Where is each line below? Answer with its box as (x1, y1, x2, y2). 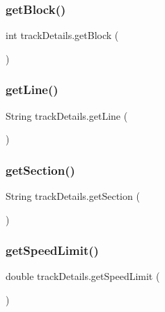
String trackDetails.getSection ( (6, 189, 140, 203)
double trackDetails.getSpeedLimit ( (6, 269, 160, 283)
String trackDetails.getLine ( (6, 108, 128, 123)
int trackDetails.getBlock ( (6, 28, 119, 42)
